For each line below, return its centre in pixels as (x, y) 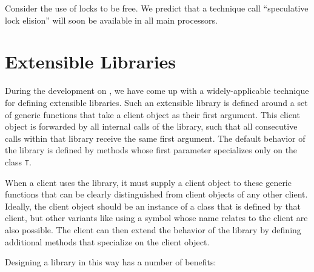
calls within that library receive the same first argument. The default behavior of (155, 138)
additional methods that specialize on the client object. (107, 241)
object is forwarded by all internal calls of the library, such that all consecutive (151, 126)
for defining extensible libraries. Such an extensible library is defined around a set (156, 102)
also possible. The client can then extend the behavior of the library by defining (153, 229)
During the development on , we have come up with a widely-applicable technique (157, 91)
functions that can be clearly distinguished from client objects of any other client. (156, 194)
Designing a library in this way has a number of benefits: (111, 262)
